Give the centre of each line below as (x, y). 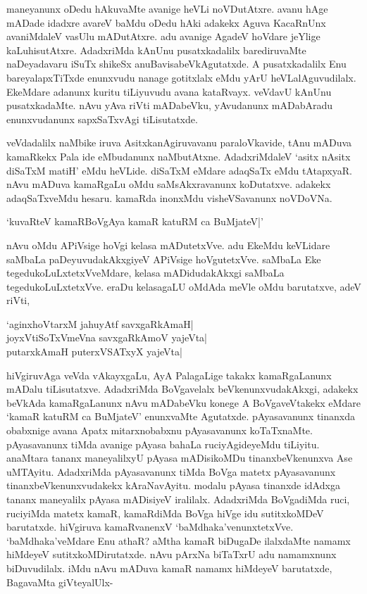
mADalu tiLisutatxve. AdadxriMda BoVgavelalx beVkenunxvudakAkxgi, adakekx (182, 389)
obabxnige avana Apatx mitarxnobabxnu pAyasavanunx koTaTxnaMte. (160, 430)
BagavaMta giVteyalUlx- (60, 582)
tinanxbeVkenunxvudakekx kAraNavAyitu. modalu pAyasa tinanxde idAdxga (173, 485)
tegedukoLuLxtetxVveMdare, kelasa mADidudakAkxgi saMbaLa (145, 273)
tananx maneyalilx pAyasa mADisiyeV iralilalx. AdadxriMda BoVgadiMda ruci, (178, 499)
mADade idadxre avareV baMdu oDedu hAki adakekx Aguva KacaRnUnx (166, 22)
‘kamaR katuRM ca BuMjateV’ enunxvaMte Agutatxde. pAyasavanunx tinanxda (181, 416)
